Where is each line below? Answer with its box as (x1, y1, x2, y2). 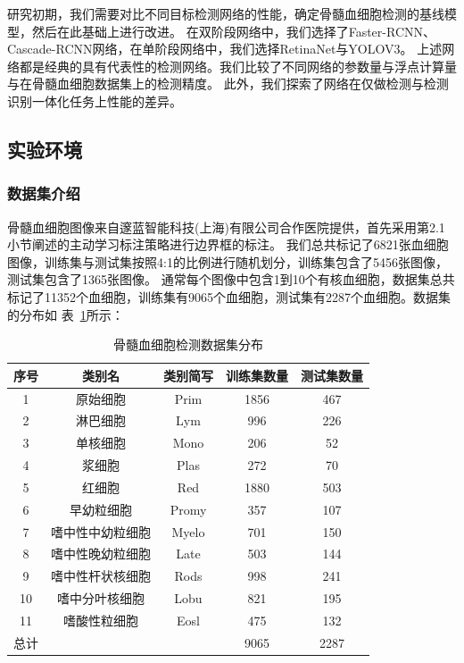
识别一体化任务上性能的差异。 (7, 91, 182, 110)
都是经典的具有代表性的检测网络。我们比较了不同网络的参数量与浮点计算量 (19, 56, 457, 75)
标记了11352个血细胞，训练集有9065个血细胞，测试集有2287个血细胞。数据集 (7, 287, 451, 306)
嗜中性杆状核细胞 (51, 566, 151, 585)
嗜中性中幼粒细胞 (51, 522, 151, 541)
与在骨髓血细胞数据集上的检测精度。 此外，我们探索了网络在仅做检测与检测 (7, 74, 449, 93)
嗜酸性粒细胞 (63, 611, 138, 629)
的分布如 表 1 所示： (7, 305, 124, 323)
